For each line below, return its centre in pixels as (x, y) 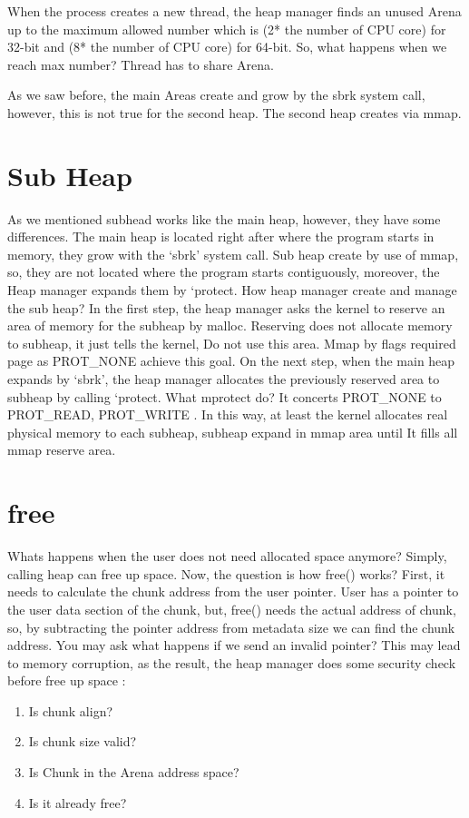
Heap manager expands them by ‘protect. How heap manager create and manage (232, 290)
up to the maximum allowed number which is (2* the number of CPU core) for (227, 29)
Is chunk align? (71, 710)
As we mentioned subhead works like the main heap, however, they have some (224, 218)
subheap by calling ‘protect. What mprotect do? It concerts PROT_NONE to (225, 396)
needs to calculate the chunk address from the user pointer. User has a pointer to (233, 591)
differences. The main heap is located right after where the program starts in (221, 237)
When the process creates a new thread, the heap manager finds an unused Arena (234, 11)
